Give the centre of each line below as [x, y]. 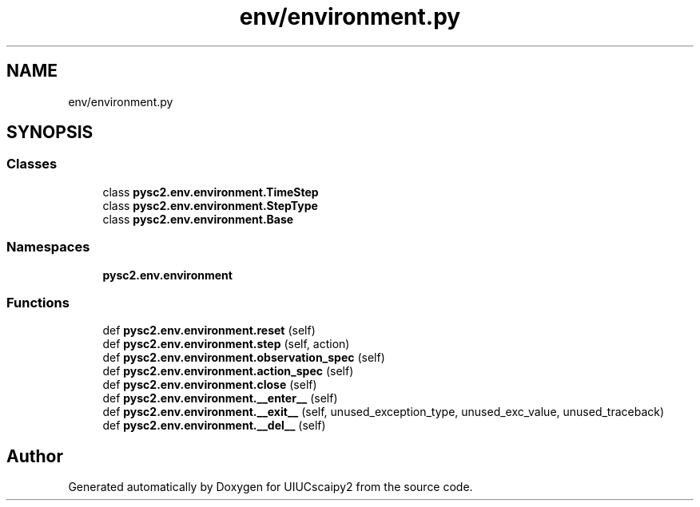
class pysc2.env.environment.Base [198, 219]
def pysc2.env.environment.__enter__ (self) [220, 398]
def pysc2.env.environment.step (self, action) [226, 344]
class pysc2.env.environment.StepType [210, 205]
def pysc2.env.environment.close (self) [210, 385]
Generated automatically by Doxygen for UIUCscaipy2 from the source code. [270, 487]
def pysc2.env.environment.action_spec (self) [228, 371]
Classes [32, 164]
